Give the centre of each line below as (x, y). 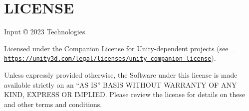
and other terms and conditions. (53, 104)
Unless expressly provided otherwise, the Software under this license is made (121, 75)
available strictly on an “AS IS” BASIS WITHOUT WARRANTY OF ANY (121, 84)
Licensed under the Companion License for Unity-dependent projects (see (116, 48)
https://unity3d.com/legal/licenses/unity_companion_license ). (110, 58)
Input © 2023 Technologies (45, 32)
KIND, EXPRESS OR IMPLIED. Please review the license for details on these (125, 94)
